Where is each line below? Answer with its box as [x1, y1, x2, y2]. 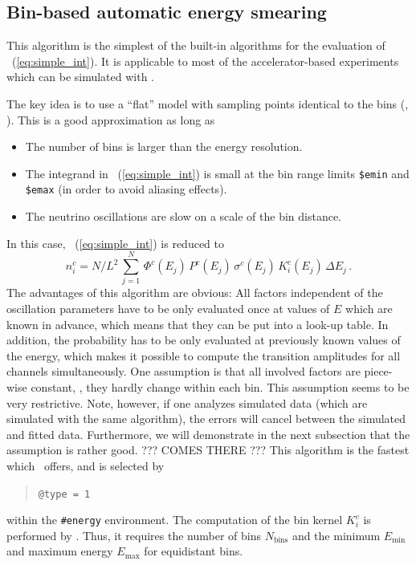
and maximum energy [6, 543, 113, 559]
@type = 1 [38, 488, 91, 500]
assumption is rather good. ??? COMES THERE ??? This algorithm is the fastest [6, 441, 410, 458]
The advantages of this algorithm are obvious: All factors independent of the [6, 284, 383, 301]
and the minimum [292, 526, 381, 543]
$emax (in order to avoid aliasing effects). [25, 181, 227, 197]
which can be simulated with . [6, 68, 155, 85]
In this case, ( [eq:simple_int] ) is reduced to [6, 234, 225, 251]
